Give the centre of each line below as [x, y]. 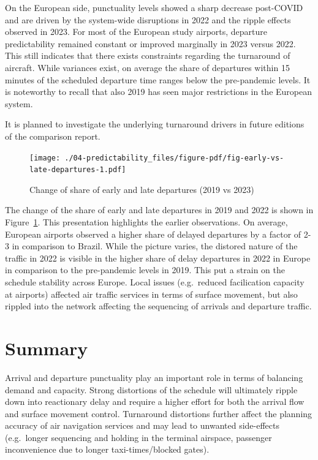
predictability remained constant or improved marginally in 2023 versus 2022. [150, 43]
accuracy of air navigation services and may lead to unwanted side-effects [142, 425]
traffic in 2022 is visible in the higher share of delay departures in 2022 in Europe [158, 258]
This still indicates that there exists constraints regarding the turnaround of [148, 55]
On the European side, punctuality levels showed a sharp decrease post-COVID [154, 7]
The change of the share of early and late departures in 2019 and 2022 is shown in [159, 210]
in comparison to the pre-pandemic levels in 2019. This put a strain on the [145, 270]
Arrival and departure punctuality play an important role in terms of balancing [154, 377]
